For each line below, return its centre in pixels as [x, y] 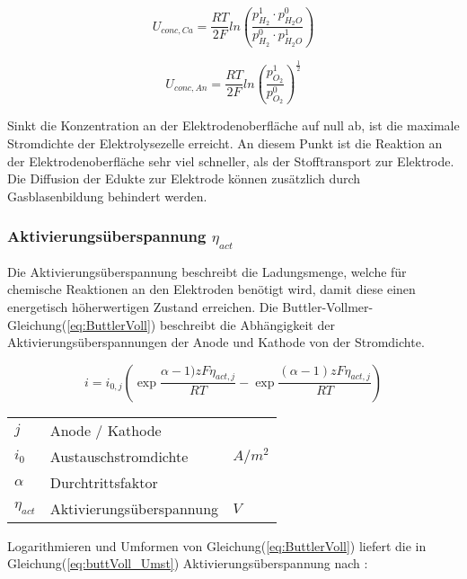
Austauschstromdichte [119, 456]
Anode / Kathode [106, 430]
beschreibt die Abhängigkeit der [247, 324]
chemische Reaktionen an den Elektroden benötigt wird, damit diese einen [211, 289]
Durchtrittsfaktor [104, 482]
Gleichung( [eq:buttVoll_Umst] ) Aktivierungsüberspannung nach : [188, 563]
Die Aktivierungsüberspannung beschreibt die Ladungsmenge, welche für [207, 271]
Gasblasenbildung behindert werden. [107, 196]
